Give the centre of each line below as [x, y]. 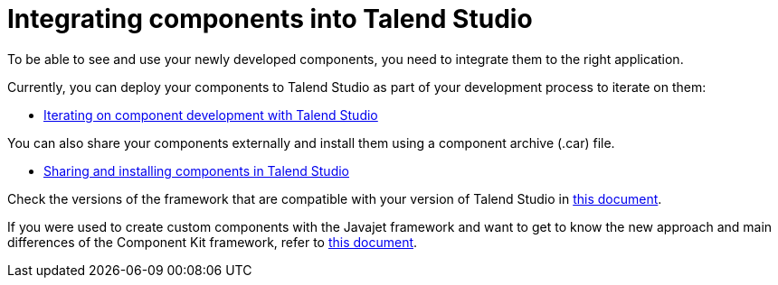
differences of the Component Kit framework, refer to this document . [213, 242]
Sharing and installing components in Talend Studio [196, 170]
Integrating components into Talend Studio [270, 19]
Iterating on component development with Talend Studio [211, 115]
